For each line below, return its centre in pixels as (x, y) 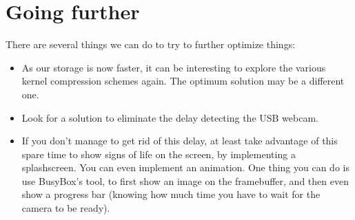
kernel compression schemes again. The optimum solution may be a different (183, 81)
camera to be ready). (66, 208)
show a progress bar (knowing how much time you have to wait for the (171, 194)
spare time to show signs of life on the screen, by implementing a (159, 154)
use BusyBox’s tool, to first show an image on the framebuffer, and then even (185, 180)
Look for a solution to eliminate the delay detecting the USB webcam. (170, 117)
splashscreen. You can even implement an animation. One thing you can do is (185, 167)
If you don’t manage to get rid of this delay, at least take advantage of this (180, 141)
